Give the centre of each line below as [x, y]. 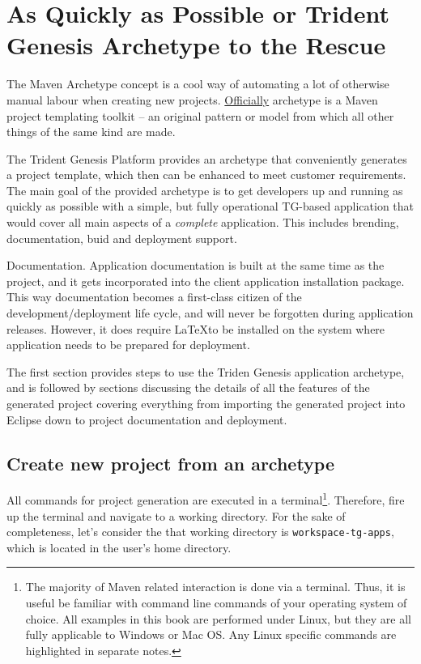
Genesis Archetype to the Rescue [196, 45]
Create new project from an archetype [171, 463]
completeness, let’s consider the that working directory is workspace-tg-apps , [200, 532]
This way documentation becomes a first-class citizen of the [154, 297]
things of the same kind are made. [91, 132]
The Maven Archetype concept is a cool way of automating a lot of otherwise [198, 84]
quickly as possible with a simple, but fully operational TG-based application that [210, 206]
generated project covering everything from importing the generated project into [206, 403]
